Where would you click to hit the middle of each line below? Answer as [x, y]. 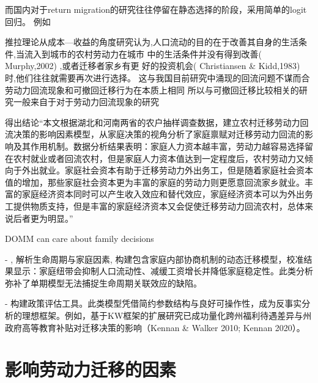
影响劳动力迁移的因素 [91, 369]
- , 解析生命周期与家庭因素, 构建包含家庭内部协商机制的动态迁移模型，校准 [154, 259]
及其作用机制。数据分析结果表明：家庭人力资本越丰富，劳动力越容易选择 [159, 146]
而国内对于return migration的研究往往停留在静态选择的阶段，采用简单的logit [156, 9]
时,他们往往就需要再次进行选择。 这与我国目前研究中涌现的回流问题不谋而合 [157, 77]
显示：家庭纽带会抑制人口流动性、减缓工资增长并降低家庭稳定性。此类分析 [163, 271]
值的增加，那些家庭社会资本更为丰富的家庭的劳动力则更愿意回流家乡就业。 [155, 182]
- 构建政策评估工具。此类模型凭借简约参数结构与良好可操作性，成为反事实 [153, 303]
